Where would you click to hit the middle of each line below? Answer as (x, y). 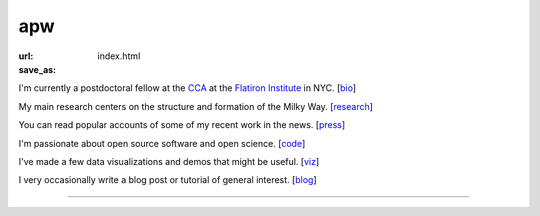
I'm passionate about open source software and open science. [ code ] (162, 143)
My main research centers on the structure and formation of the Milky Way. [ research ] (196, 106)
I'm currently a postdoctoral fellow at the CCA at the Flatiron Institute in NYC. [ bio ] (187, 88)
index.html (119, 56)
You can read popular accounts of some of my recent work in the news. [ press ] (182, 125)
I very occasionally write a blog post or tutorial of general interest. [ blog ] (167, 180)
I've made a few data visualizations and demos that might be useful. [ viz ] (169, 161)
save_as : (37, 69)
